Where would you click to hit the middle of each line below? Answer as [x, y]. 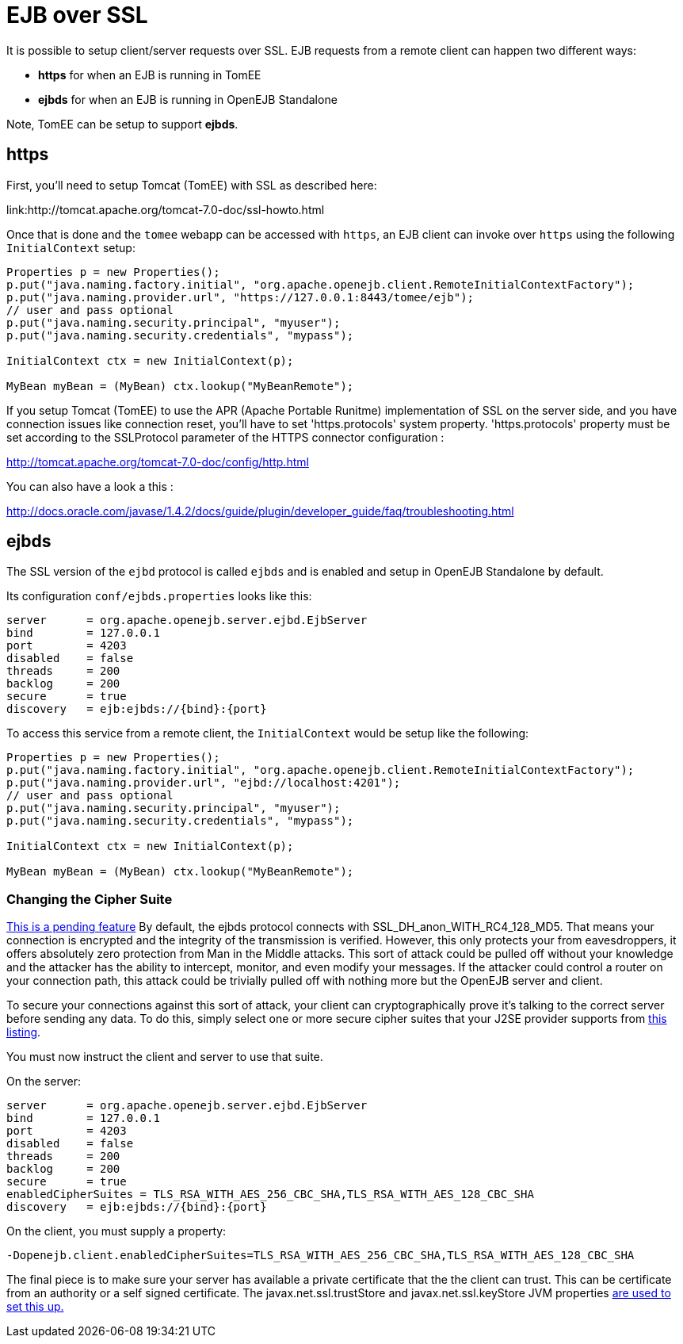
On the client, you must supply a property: [116, 1231]
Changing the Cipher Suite [90, 899]
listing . [24, 1032]
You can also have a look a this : [90, 486]
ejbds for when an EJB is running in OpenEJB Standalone [188, 99]
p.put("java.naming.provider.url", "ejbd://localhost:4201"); [204, 783]
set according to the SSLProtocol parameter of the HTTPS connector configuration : [225, 437]
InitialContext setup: [71, 247]
